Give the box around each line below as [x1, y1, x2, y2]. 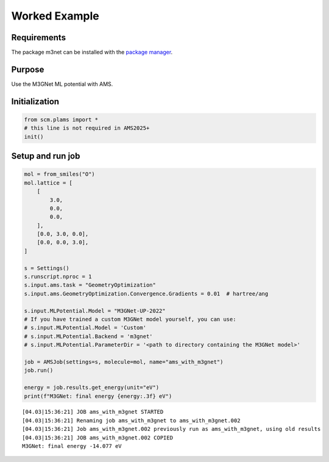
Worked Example [11, 9, 100, 23]
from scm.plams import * [24, 116, 99, 123]
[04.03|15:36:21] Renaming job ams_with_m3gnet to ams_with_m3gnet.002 [22, 417, 241, 424]
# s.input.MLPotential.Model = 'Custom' [24, 324, 146, 332]
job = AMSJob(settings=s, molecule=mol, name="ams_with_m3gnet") [24, 358, 224, 365]
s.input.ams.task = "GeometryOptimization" [24, 282, 157, 289]
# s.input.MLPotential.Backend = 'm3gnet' [24, 333, 153, 339]
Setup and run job [11, 151, 80, 162]
